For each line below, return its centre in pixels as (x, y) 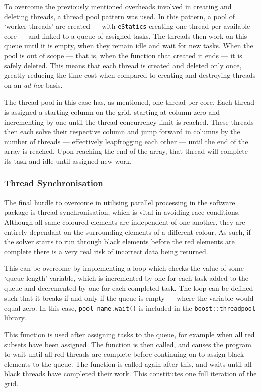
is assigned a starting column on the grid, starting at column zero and (112, 112)
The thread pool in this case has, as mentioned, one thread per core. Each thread (129, 102)
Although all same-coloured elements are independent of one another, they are (125, 221)
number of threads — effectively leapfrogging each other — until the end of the (126, 141)
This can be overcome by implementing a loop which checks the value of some (124, 268)
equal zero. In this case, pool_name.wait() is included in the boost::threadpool (130, 307)
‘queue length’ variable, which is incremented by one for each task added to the (126, 278)
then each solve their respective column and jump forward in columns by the (122, 131)
